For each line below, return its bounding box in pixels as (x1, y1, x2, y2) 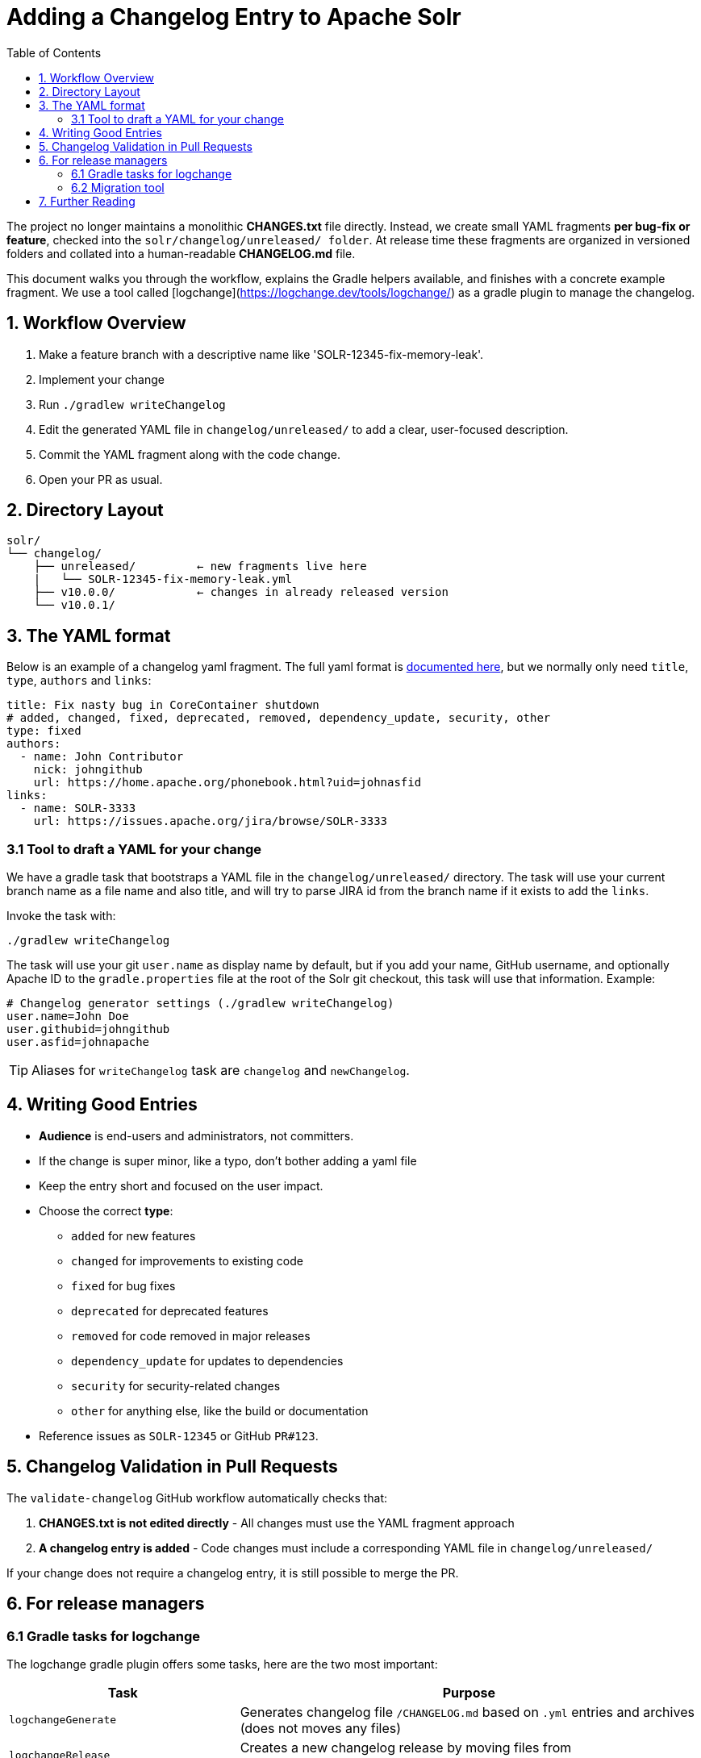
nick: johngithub (33, 763, 143, 777)
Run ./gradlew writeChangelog (39, 397, 226, 411)
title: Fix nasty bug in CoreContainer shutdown (6, 698, 319, 712)
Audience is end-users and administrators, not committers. (39, 1128, 354, 1143)
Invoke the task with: (6, 909, 116, 923)
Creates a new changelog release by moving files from (240, 1739, 572, 1756)
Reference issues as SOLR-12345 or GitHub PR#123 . (39, 1428, 319, 1443)
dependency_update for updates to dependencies (71, 1353, 344, 1368)
